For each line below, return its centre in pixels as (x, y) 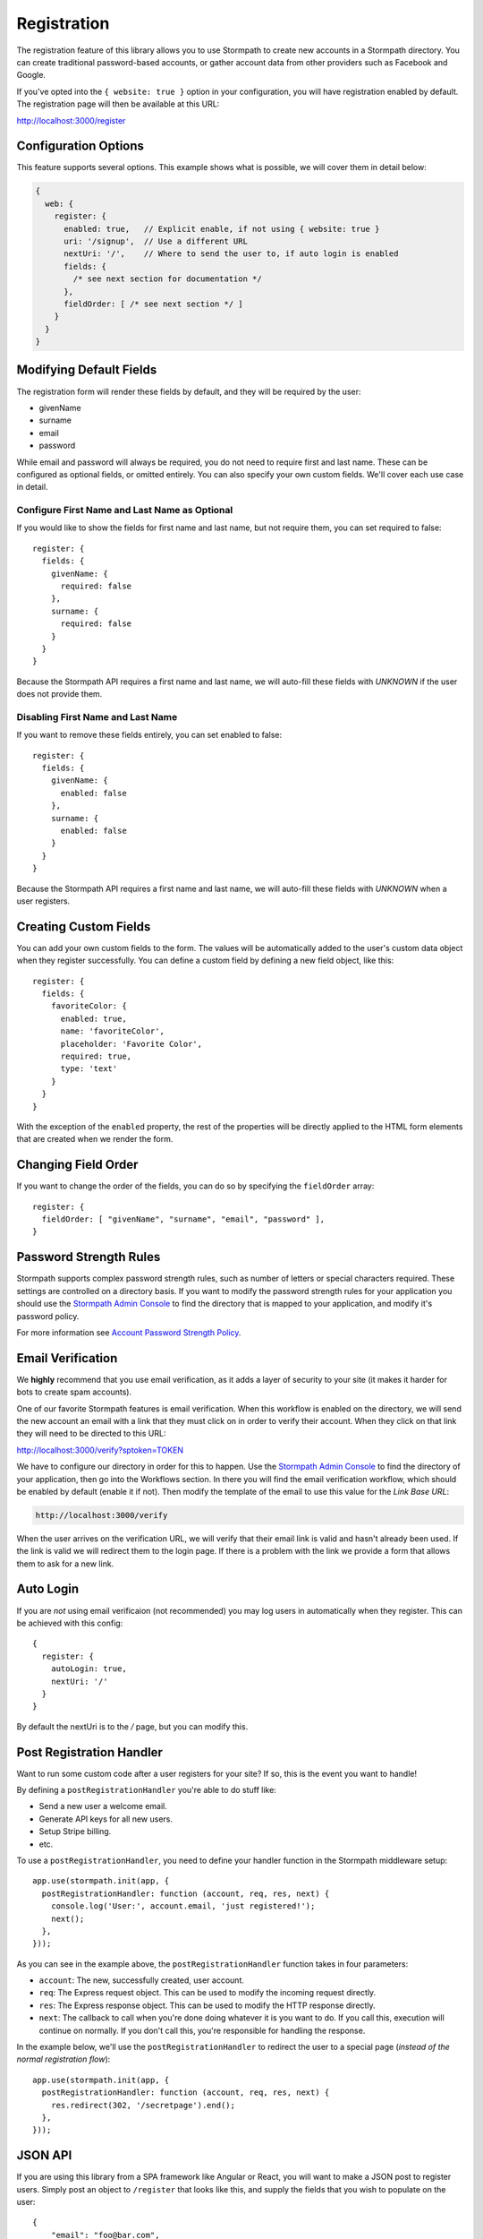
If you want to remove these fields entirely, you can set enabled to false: (149, 735)
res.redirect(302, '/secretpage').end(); (143, 2105)
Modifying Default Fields (87, 370)
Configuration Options (80, 146)
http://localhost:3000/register (71, 120)
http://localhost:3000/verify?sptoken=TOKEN (100, 1450)
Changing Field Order (77, 1165)
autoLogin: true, (89, 1669)
